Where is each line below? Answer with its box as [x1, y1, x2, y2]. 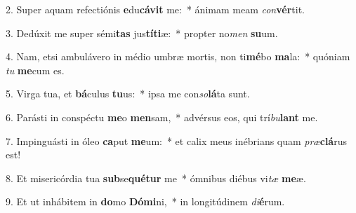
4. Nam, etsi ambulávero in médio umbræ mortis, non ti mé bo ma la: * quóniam [6, 49, 350, 64]
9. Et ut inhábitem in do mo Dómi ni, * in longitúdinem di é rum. [6, 194, 285, 209]
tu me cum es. [6, 62, 65, 77]
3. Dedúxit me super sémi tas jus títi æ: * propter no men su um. [6, 25, 278, 40]
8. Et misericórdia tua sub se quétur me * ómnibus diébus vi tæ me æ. [6, 170, 306, 185]
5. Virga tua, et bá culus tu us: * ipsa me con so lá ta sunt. [6, 86, 250, 101]
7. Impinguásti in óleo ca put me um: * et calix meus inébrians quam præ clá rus [6, 133, 347, 148]
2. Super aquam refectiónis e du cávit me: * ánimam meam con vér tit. [6, 2, 305, 16]
